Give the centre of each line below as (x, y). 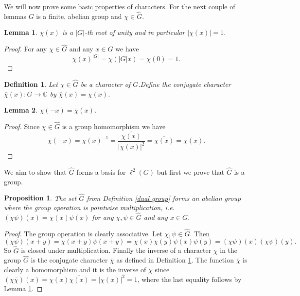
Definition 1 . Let (31, 84)
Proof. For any (26, 49)
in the (229, 250)
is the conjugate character (69, 260)
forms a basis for (101, 172)
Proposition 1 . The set (40, 198)
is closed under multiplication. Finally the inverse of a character (116, 250)
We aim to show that (35, 172)
